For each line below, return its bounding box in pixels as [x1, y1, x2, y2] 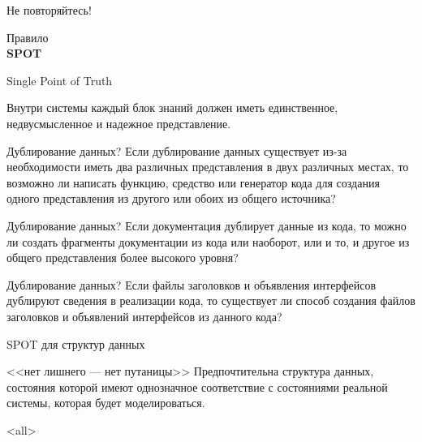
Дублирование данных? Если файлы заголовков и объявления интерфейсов [6, 276, 377, 293]
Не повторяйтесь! [6, 2, 92, 18]
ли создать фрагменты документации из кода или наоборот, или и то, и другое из [6, 233, 410, 250]
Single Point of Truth [6, 71, 113, 88]
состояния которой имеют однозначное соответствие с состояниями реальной [6, 378, 388, 395]
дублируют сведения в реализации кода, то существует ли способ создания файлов [6, 292, 416, 309]
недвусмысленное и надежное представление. [6, 114, 231, 131]
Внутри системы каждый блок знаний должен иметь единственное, [6, 99, 338, 116]
